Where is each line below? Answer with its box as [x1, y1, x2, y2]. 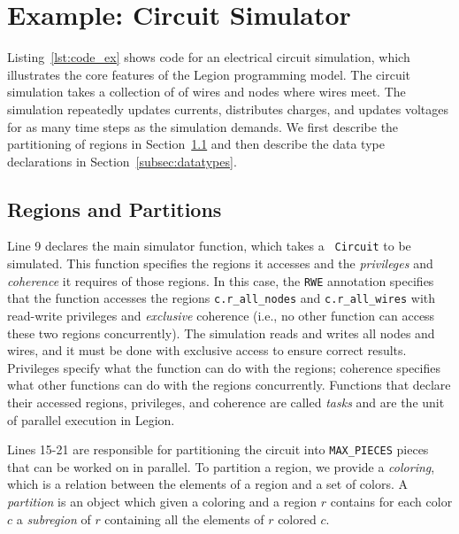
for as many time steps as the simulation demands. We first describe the [7, 117, 399, 135]
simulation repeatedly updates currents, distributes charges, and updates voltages [7, 99, 448, 118]
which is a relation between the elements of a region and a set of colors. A [7, 475, 409, 493]
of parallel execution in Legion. [7, 410, 175, 429]
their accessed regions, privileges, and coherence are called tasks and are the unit [7, 393, 445, 412]
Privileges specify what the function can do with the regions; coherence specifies [7, 358, 440, 376]
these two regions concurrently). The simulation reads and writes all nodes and [7, 323, 435, 342]
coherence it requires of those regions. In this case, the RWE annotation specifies [7, 271, 434, 290]
